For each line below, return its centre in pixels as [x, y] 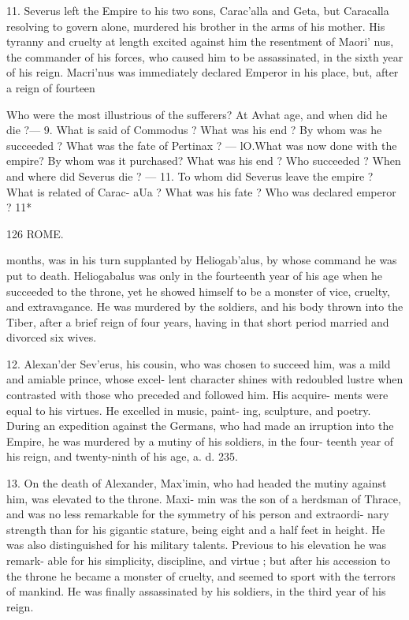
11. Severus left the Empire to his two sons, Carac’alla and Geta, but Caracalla [198, 10]
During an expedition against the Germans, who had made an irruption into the [200, 426]
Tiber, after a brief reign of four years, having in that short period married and [198, 321]
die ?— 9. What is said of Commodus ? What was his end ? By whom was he [194, 130]
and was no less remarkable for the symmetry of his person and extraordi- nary [198, 514]
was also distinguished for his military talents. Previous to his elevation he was [197, 545]
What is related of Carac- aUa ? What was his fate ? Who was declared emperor [201, 191]
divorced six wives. [52, 337]
